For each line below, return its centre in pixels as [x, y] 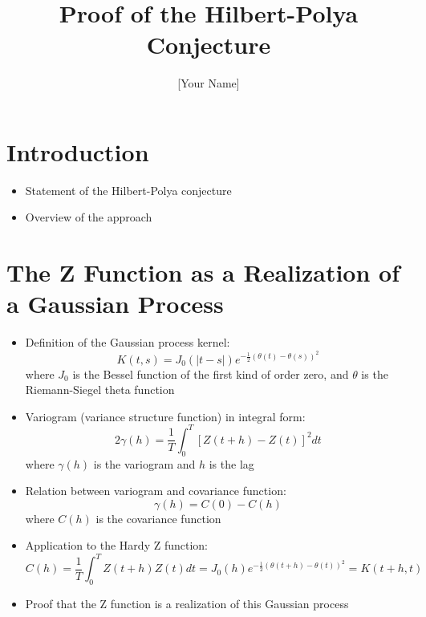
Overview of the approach [89, 217]
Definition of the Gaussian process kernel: [128, 342]
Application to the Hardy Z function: [116, 545]
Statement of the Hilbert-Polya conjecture [128, 190]
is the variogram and [144, 463]
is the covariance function [158, 518]
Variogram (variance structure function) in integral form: [165, 416]
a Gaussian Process [115, 304]
